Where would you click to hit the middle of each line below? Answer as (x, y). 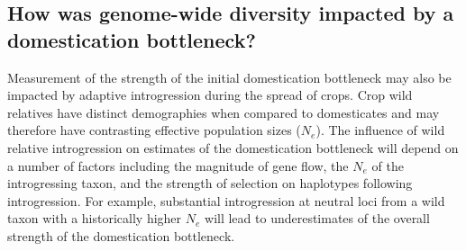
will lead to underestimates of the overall (317, 218)
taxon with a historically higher (95, 218)
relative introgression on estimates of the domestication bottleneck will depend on (233, 147)
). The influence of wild (380, 130)
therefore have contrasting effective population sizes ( (154, 130)
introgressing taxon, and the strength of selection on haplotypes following (210, 183)
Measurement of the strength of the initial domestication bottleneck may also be (229, 77)
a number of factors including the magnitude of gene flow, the (178, 165)
